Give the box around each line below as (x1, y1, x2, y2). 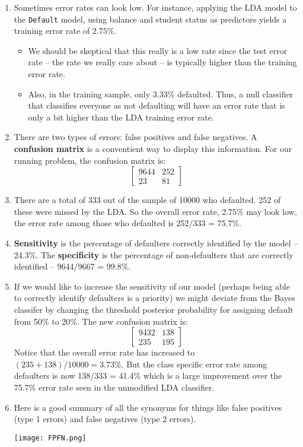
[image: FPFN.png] (14, 433, 87, 442)
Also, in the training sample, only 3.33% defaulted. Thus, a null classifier (28, 87, 294, 100)
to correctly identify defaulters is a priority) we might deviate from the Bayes (14, 291, 295, 304)
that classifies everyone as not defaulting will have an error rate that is (28, 99, 285, 112)
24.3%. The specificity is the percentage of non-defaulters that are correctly (14, 248, 294, 261)
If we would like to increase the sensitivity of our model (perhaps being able (14, 280, 290, 292)
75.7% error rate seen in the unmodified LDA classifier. (14, 381, 215, 393)
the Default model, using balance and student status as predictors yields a (14, 12, 287, 25)
